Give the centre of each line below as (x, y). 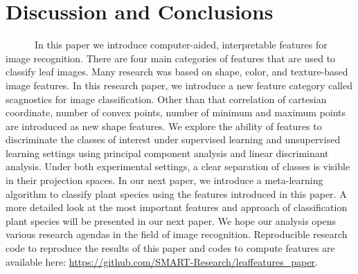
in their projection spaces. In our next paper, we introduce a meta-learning (164, 180)
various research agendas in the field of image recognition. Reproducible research (177, 234)
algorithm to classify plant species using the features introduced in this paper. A (176, 193)
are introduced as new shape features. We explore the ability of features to (164, 126)
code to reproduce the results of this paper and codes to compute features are (170, 248)
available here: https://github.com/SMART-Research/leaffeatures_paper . (162, 261)
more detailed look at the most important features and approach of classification (177, 207)
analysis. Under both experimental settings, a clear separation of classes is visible (178, 166)
